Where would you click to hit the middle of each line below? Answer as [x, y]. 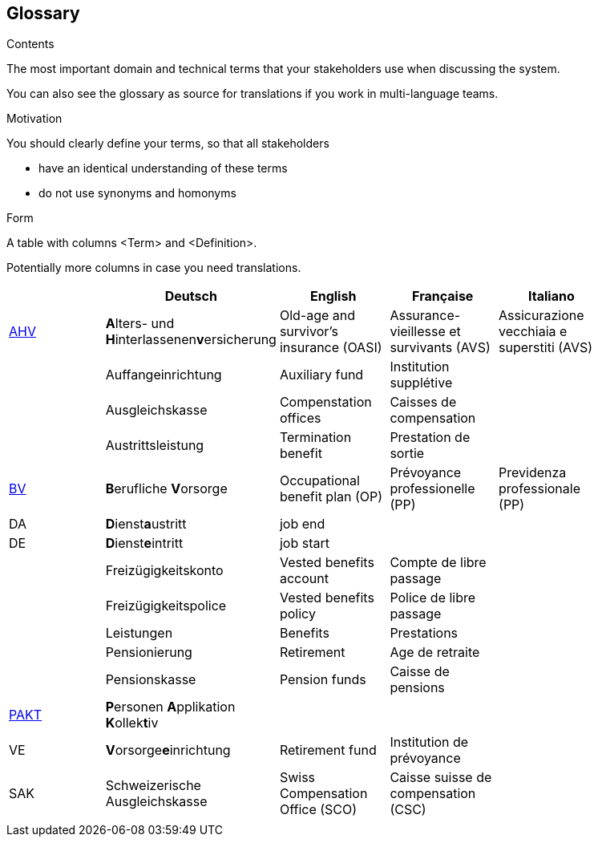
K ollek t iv [132, 723]
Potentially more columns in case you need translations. [154, 268]
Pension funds [323, 680]
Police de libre [433, 598]
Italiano [552, 296]
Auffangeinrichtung [164, 375]
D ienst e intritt [144, 543]
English [333, 296]
